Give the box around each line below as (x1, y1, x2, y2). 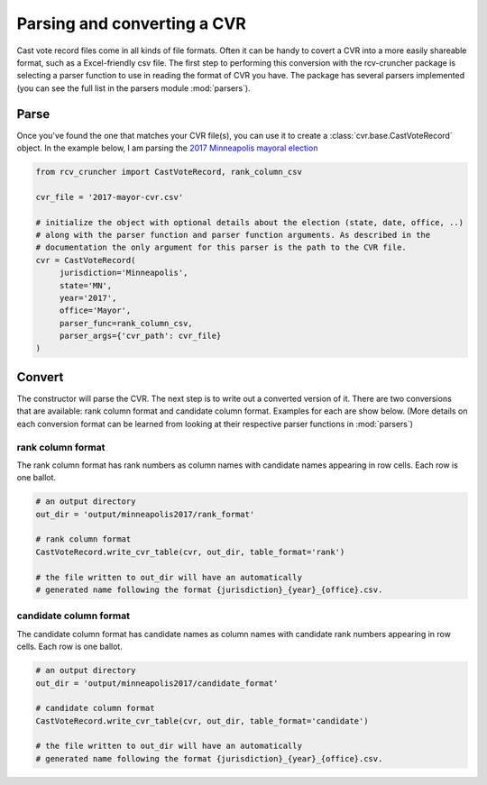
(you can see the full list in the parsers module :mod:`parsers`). (16, 82, 252, 94)
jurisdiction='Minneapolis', (59, 268, 188, 278)
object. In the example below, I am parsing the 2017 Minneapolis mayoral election (16, 142, 318, 153)
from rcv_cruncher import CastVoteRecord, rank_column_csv (35, 167, 302, 177)
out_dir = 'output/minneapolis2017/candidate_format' (35, 678, 279, 689)
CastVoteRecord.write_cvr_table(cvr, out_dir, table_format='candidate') (35, 716, 369, 726)
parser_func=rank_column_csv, (59, 318, 193, 328)
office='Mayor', (59, 306, 132, 315)
